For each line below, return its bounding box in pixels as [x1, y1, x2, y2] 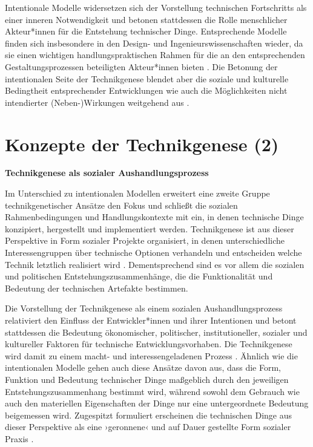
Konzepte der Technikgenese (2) [5, 131, 279, 156]
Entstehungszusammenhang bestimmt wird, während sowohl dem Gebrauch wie [5, 385, 300, 397]
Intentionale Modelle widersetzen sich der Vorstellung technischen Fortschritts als [5, 1, 307, 13]
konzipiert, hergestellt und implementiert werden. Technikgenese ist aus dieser [5, 222, 294, 235]
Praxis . [5, 432, 34, 445]
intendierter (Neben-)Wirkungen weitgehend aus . [5, 96, 189, 108]
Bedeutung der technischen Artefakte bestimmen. [5, 281, 188, 294]
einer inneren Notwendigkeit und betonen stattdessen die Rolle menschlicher [5, 13, 288, 25]
